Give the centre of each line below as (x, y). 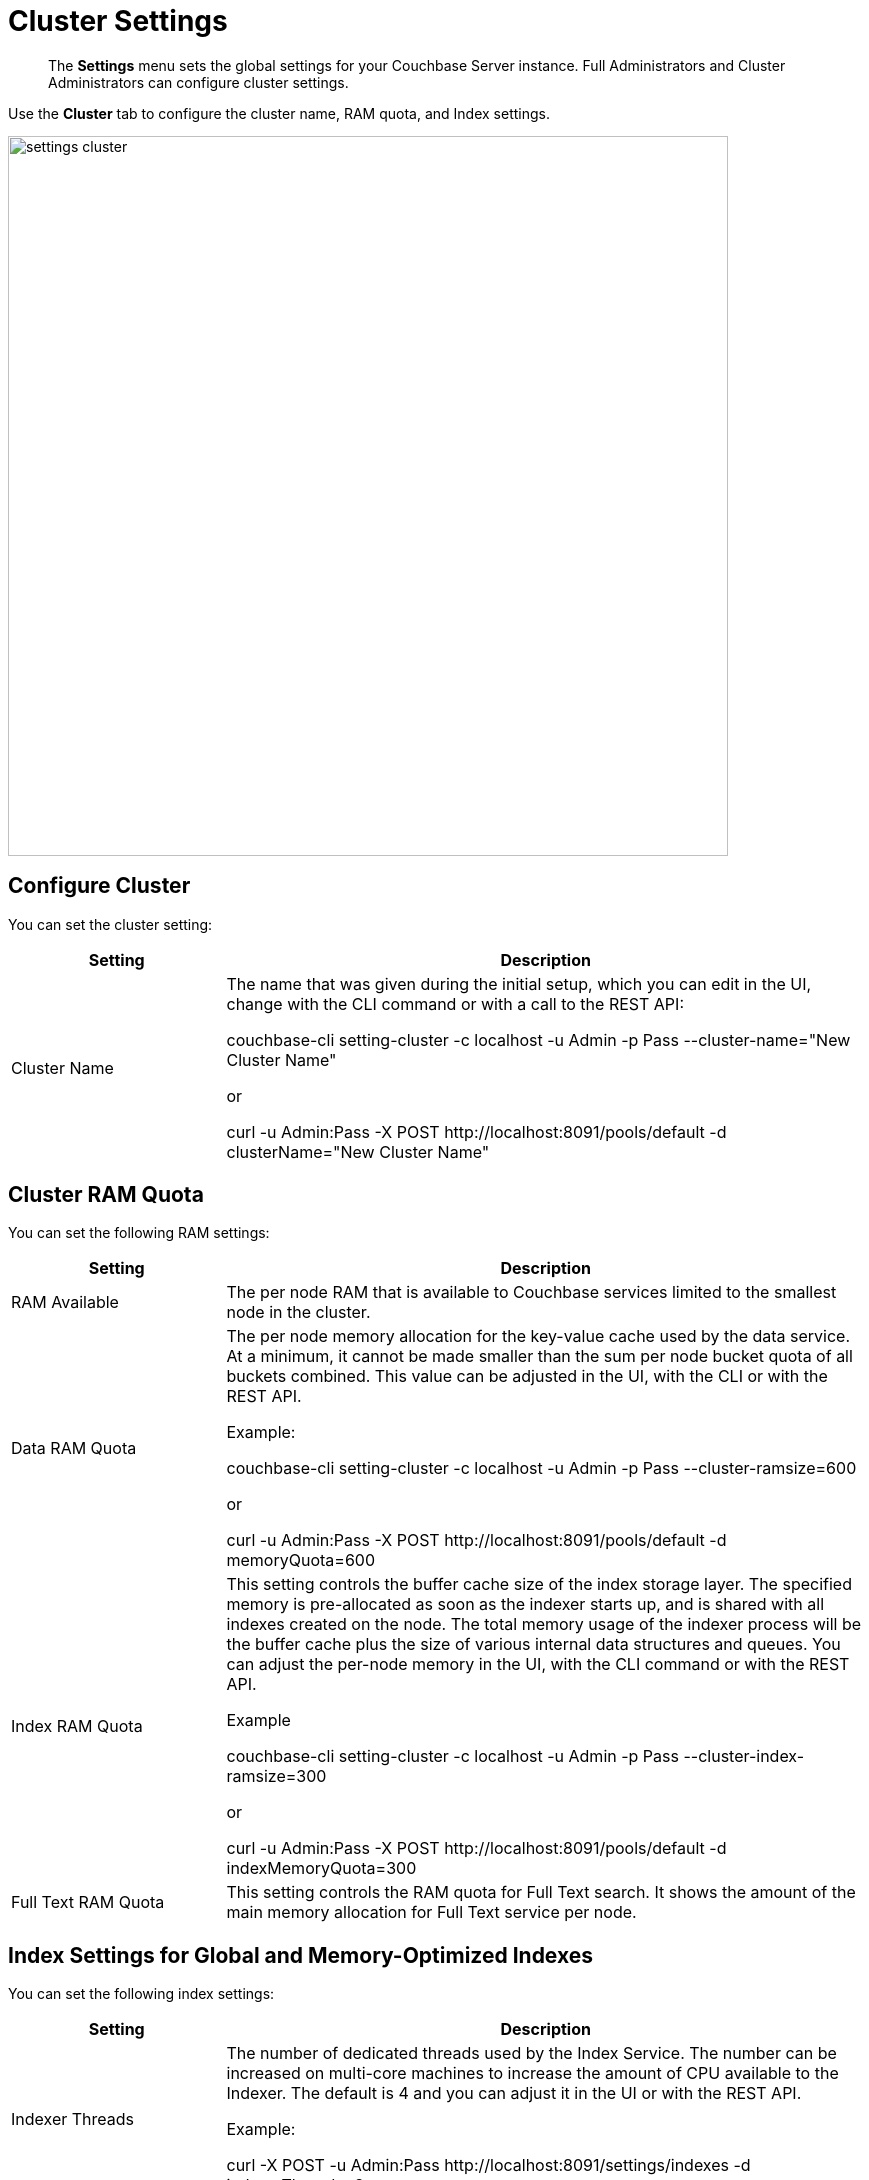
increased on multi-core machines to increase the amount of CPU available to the (532, 2073)
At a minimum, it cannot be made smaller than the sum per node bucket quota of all (539, 1356)
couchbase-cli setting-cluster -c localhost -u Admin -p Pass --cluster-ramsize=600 (541, 1468)
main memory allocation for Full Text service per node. (431, 1912)
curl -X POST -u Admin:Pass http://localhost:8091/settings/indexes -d (488, 2165)
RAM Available (65, 1302)
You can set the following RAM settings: (139, 1233)
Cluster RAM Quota (106, 1195)
